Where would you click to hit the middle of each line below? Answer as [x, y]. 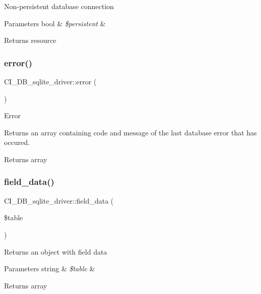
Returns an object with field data [56, 251]
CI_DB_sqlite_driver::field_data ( [59, 200]
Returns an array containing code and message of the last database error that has [130, 132]
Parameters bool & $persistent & [55, 23]
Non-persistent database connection [59, 6]
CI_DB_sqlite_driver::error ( [50, 81]
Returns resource [30, 40]
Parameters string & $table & [50, 268]
